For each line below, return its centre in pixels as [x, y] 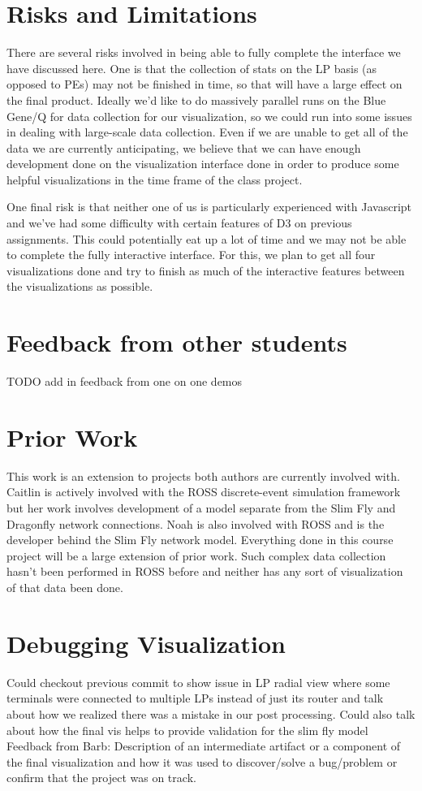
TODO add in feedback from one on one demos [125, 381]
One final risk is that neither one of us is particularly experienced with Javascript [209, 207]
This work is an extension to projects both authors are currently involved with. [203, 475]
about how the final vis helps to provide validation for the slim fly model [187, 730]
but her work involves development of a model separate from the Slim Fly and [201, 508]
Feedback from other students [177, 342]
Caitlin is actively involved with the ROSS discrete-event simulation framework [204, 492]
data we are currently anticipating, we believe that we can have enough [184, 147]
